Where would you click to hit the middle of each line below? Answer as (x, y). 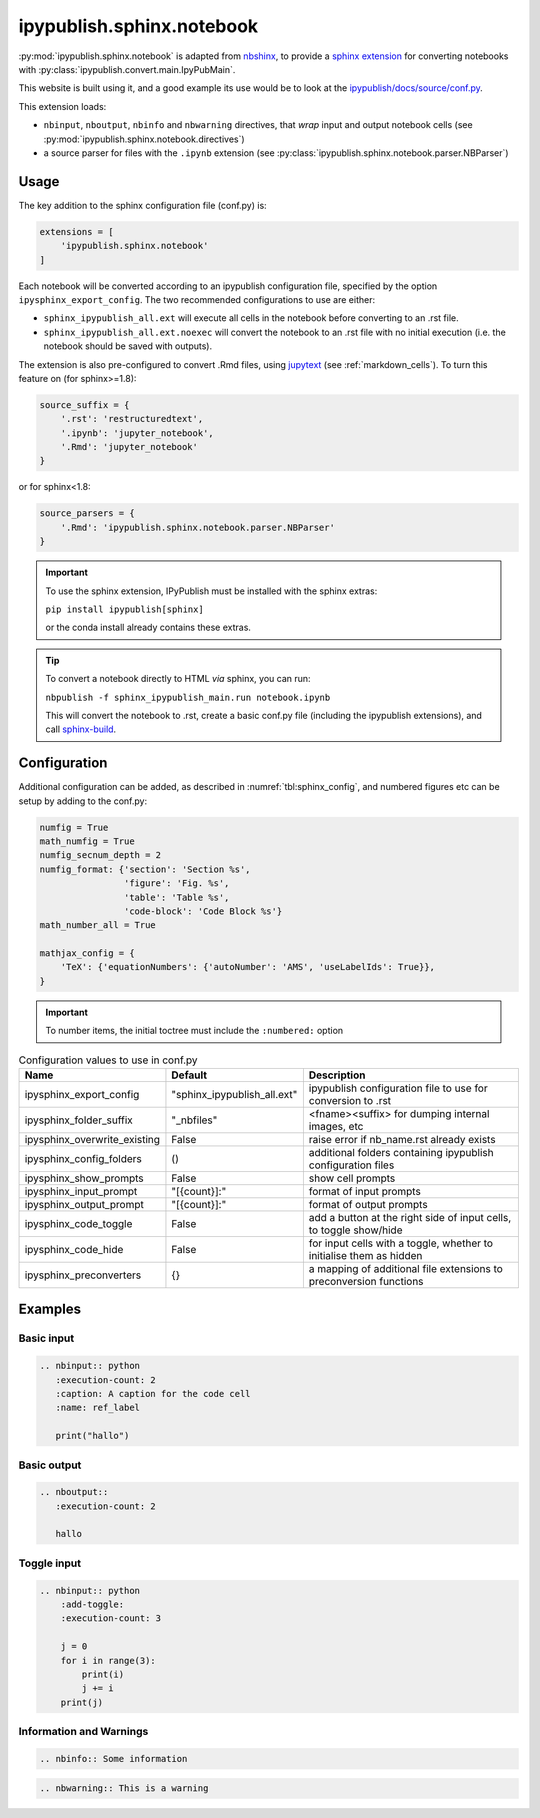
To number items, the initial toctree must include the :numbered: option (194, 1031)
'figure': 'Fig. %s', (176, 883)
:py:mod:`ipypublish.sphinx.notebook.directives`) (144, 139)
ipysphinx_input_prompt (81, 1192)
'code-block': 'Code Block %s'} (203, 911)
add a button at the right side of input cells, (410, 1218)
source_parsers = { (87, 513)
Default (189, 1075)
